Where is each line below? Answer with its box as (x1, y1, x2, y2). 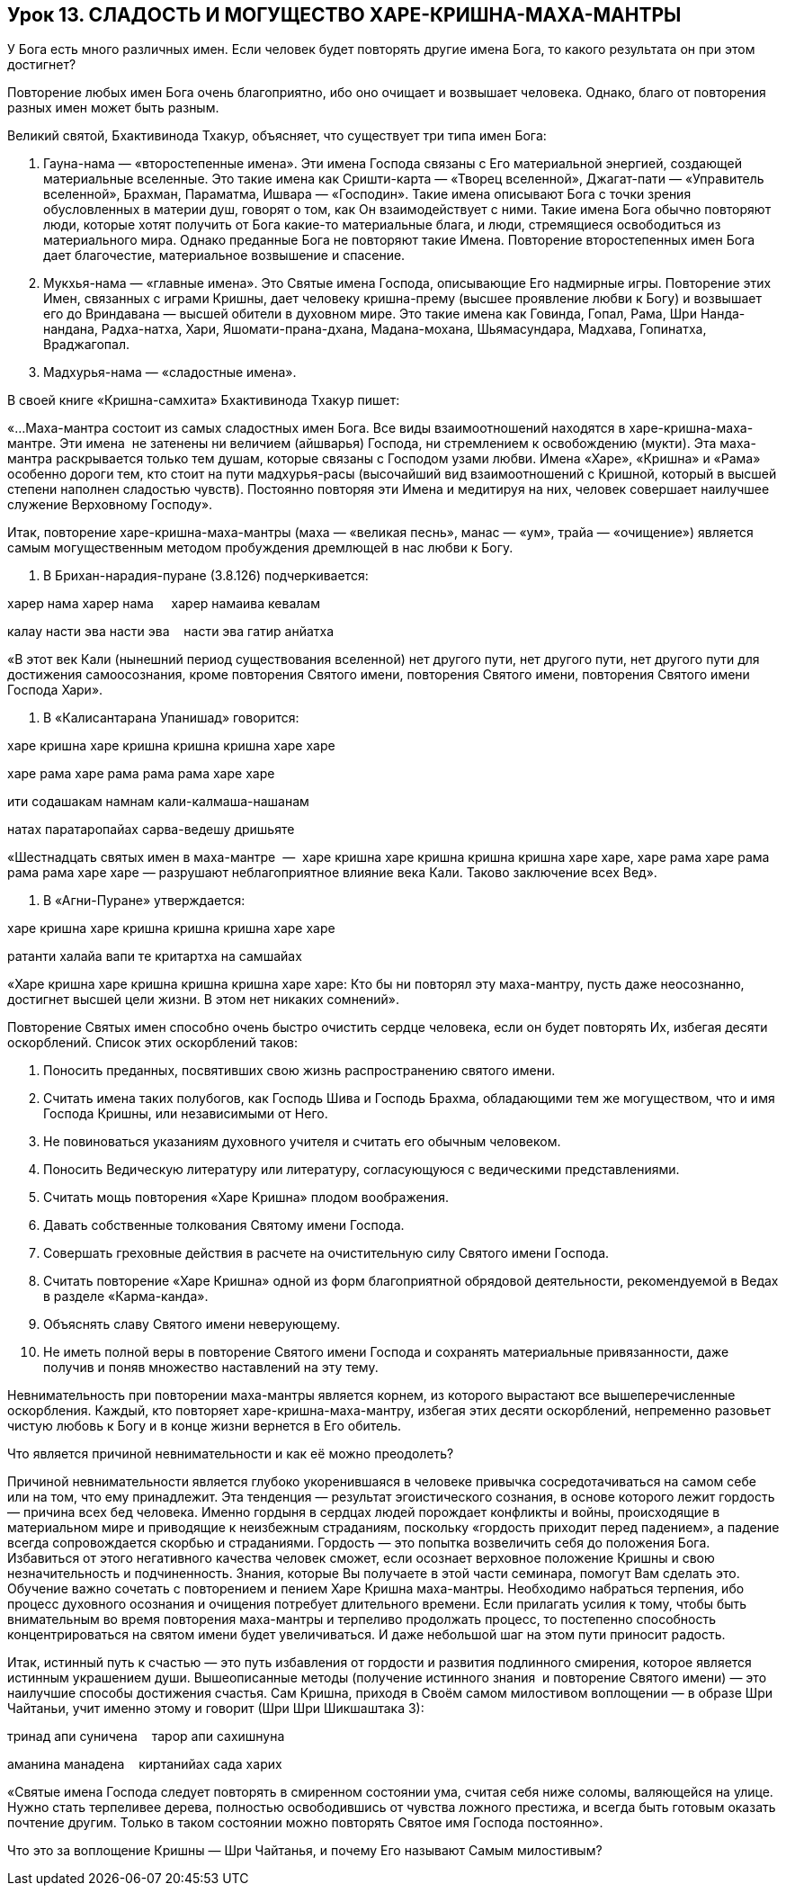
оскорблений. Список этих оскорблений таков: (7, 1035, 299, 1051)
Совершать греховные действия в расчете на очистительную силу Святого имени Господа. (43, 1245, 610, 1261)
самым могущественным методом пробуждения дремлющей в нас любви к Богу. (7, 540, 514, 556)
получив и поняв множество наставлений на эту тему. (43, 1359, 379, 1376)
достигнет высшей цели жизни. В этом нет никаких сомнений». (7, 991, 400, 1008)
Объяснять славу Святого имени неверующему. (43, 1316, 341, 1332)
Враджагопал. (43, 336, 130, 353)
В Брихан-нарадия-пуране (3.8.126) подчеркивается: (43, 568, 369, 584)
